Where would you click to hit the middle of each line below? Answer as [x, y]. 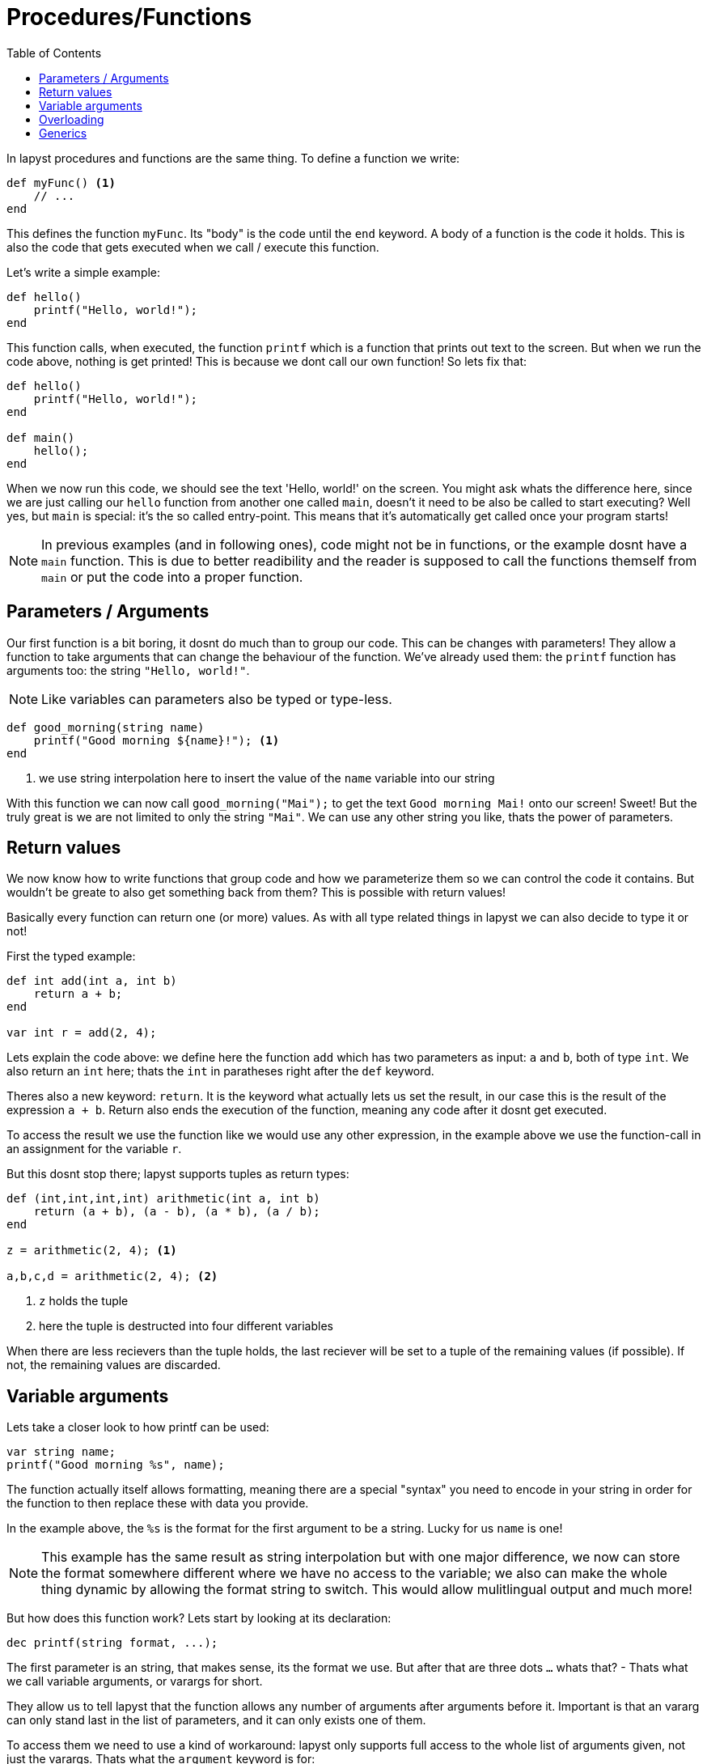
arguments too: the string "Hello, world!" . [128, 670]
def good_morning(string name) [106, 727]
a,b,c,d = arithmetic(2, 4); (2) [112, 1276]
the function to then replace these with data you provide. [158, 1503]
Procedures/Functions [129, 17]
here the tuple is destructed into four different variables [186, 1326]
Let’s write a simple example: [84, 272]
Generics [63, 133]
